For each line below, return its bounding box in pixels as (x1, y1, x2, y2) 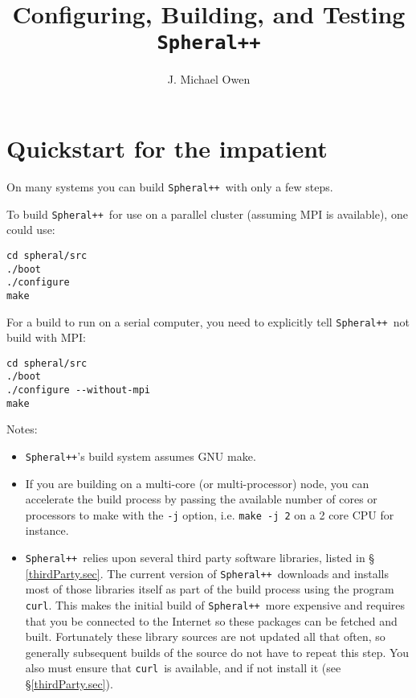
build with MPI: (6, 329, 87, 346)
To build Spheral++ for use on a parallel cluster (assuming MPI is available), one (6, 205, 408, 222)
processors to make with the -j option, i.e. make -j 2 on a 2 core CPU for (25, 506, 394, 523)
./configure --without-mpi (6, 384, 150, 396)
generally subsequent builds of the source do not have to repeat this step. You (25, 643, 410, 660)
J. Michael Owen (167, 71, 251, 88)
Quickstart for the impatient (6, 132, 328, 165)
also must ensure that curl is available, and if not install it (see (25, 659, 341, 676)
